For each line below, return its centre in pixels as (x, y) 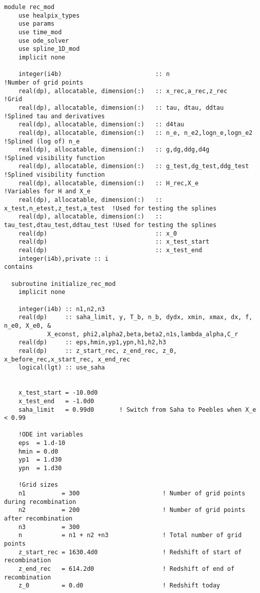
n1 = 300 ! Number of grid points (132, 494)
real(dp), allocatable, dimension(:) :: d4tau (101, 125)
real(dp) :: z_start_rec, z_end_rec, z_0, (98, 351)
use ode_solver (44, 41)
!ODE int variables (51, 435)
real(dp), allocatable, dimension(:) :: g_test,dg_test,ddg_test (134, 166)
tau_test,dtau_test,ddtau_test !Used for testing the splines (110, 225)
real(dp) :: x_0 (98, 233)
